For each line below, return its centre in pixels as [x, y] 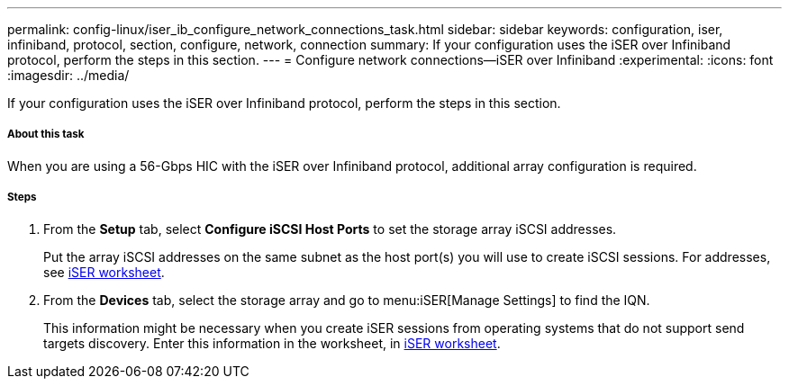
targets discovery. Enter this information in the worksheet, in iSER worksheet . [272, 343]
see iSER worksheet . [104, 272]
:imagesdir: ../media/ [68, 75]
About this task [46, 135]
